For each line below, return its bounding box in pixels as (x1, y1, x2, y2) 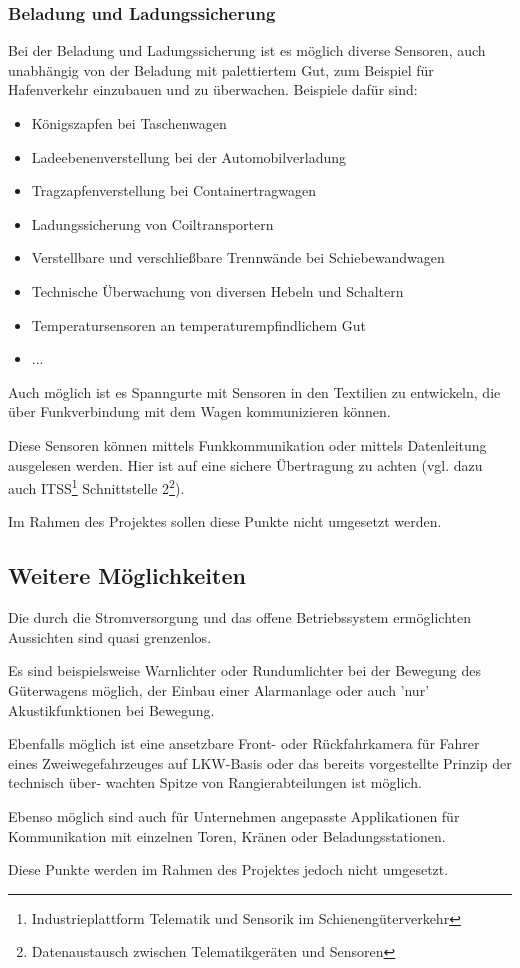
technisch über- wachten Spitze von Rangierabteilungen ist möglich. (8, 772, 422, 793)
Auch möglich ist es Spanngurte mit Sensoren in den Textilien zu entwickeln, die (8, 381, 501, 402)
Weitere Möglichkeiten (8, 560, 246, 591)
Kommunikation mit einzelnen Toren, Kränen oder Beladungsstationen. (8, 825, 446, 846)
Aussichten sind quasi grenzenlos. (8, 626, 212, 647)
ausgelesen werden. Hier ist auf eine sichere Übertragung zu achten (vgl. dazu (8, 454, 483, 475)
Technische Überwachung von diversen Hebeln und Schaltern (31, 280, 404, 301)
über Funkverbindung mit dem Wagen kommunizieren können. (8, 401, 391, 422)
